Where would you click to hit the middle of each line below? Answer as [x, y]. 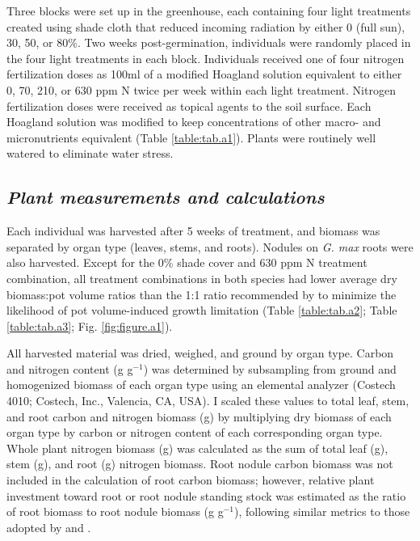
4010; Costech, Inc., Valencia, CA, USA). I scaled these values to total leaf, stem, [208, 401]
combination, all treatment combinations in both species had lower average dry [202, 278]
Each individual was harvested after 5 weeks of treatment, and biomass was [193, 231]
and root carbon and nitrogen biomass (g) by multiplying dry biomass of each [199, 416]
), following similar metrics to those [322, 511]
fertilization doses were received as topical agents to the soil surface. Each [189, 106]
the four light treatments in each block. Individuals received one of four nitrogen [206, 58]
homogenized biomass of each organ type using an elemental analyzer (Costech [201, 385]
